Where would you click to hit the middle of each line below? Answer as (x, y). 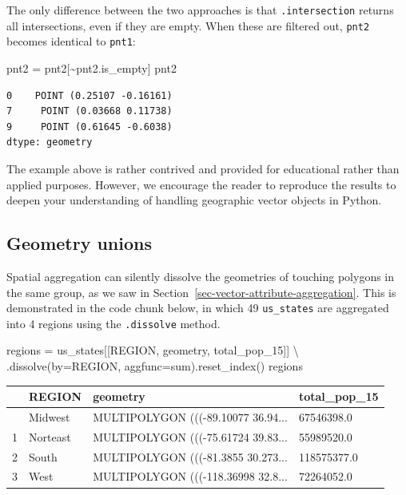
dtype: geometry (50, 143)
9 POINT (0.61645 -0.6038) (90, 127)
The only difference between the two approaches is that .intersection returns (200, 10)
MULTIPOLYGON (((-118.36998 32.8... (190, 476)
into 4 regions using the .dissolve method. (113, 323)
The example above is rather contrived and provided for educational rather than (203, 168)
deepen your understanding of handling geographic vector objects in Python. (194, 200)
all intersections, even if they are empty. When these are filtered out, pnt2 (188, 25)
